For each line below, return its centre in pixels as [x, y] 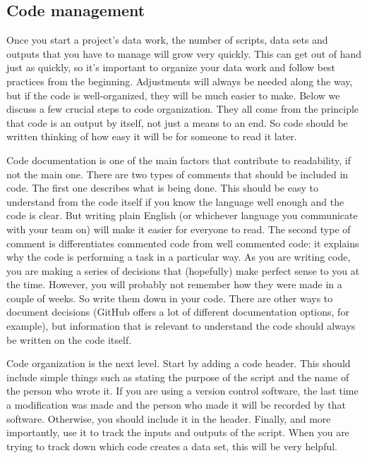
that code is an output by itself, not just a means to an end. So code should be [177, 122]
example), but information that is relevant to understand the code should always [181, 326]
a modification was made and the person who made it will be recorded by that [176, 405]
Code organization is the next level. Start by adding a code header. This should [179, 363]
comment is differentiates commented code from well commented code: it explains [183, 243]
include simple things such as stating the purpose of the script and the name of [178, 377]
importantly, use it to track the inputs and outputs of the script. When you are [178, 432]
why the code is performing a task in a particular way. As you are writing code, [179, 257]
